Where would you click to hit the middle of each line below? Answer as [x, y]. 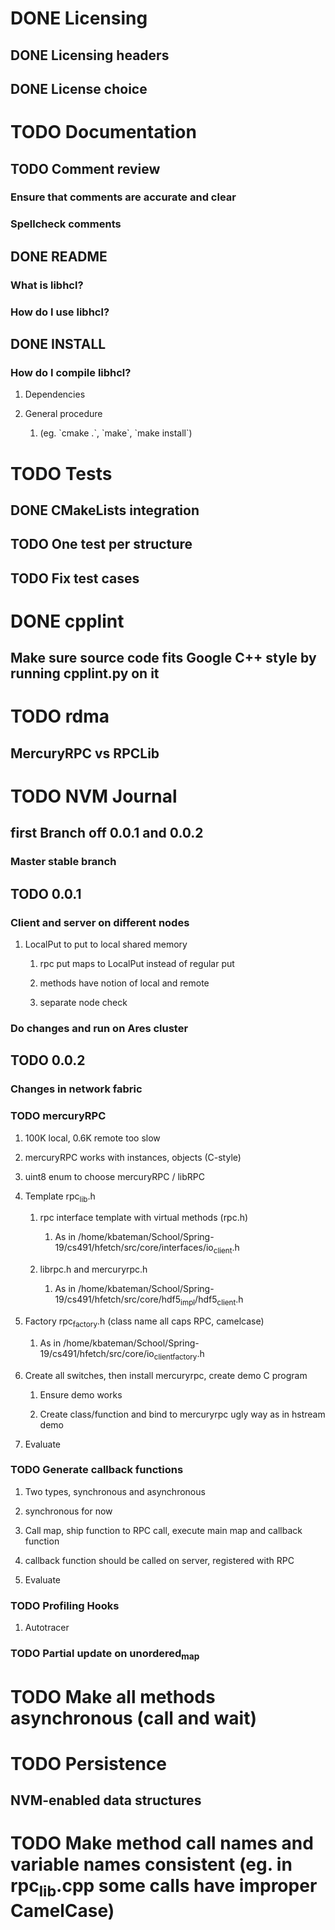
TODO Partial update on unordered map [105, 1654]
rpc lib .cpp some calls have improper [164, 1888]
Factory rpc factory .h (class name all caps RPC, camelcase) [144, 1322]
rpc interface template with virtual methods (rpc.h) [144, 1218]
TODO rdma [60, 716]
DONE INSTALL [58, 344]
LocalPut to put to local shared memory [106, 944]
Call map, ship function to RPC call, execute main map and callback [163, 1530]
